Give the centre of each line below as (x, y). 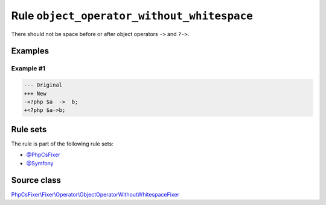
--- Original (43, 85)
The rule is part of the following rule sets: (62, 144)
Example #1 (28, 69)
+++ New (35, 93)
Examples (30, 51)
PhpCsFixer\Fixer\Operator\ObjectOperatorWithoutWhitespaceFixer (95, 195)
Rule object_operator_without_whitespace (132, 16)
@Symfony (40, 163)
